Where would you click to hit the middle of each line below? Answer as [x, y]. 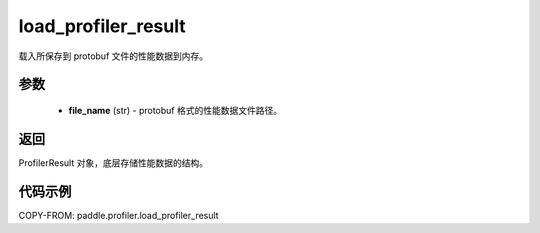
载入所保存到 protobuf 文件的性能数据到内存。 [113, 56]
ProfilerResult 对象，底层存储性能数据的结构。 [113, 162]
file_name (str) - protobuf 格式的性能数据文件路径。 [175, 110]
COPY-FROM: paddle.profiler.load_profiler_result [118, 215]
